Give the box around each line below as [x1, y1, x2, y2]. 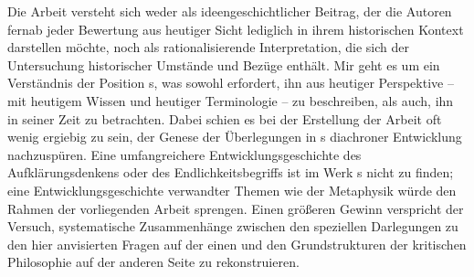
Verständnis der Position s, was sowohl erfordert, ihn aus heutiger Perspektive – [7, 73, 454, 92]
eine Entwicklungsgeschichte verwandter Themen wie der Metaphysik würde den [7, 180, 457, 199]
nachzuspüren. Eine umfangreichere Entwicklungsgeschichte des [7, 144, 362, 164]
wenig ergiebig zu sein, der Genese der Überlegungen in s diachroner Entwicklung [7, 127, 462, 146]
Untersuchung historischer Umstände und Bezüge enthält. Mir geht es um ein [7, 55, 440, 74]
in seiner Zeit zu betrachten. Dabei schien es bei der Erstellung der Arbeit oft [7, 109, 442, 128]
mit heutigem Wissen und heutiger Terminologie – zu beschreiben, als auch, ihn [7, 91, 454, 110]
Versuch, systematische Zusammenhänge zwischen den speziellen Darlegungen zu [7, 217, 458, 236]
